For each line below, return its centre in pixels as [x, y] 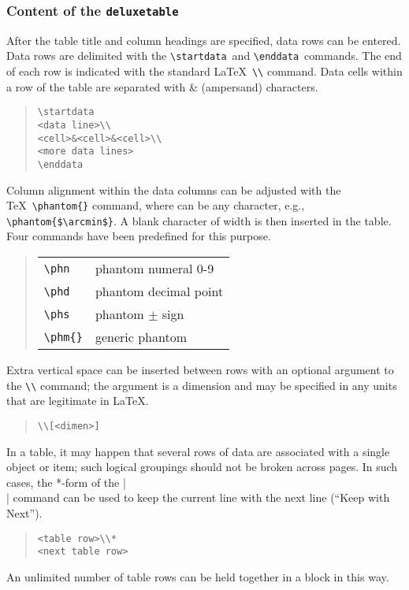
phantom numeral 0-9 [154, 269]
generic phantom [141, 337]
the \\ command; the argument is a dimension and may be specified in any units [202, 385]
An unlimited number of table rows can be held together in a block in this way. [198, 576]
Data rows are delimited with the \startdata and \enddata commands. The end [204, 56]
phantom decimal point [159, 291]
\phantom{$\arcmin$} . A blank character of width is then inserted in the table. [199, 220]
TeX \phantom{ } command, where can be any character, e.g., [156, 205]
